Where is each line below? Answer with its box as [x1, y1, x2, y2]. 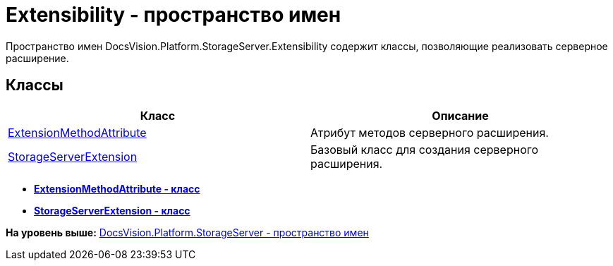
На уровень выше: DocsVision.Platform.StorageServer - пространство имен [6, 226, 369, 238]
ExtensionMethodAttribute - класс [34, 182, 200, 195]
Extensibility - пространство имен [6, 3, 341, 27]
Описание [432, 108, 489, 123]
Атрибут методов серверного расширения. [310, 125, 549, 140]
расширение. [6, 52, 69, 64]
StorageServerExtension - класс [34, 204, 190, 217]
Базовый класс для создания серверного [310, 142, 539, 157]
